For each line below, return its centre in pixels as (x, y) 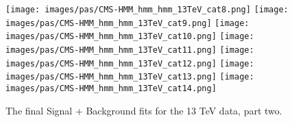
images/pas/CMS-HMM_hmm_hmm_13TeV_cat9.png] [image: (127, 23)
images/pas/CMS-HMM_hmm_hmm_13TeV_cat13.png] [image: (130, 77)
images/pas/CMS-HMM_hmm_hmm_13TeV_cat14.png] (111, 88)
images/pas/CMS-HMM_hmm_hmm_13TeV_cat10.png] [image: (130, 37)
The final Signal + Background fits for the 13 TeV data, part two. (144, 110)
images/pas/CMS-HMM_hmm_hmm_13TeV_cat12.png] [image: (130, 63)
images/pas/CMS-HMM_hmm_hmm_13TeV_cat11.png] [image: (130, 50)
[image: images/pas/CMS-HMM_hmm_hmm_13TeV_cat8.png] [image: (147, 10)
